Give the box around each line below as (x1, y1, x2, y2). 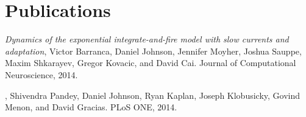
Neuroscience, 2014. (5, 68, 78, 81)
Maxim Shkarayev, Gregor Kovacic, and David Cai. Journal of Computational (5, 56, 296, 69)
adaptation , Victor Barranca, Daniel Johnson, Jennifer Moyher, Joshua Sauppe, (5, 44, 302, 57)
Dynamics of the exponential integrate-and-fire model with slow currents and (5, 33, 289, 45)
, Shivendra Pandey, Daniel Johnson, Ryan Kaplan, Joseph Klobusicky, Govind (5, 89, 301, 101)
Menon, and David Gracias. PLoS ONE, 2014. (5, 101, 177, 113)
